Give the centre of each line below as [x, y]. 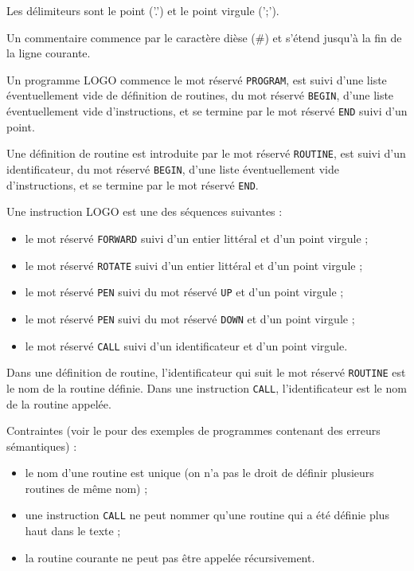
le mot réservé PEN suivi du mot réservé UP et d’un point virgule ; [184, 292]
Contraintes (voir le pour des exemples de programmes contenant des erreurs [193, 430]
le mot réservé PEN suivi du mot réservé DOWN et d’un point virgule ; [190, 318]
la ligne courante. [49, 53]
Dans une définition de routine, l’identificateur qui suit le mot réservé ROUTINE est [206, 372]
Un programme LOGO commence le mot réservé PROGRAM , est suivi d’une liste [197, 79]
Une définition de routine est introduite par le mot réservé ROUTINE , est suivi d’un [206, 153]
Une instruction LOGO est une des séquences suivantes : [145, 211]
